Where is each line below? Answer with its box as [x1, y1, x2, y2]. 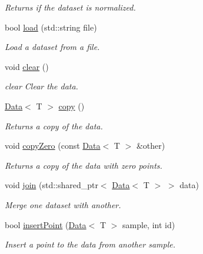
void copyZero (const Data [5, 139, 101, 152]
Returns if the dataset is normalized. [5, 1, 136, 13]
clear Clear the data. [5, 80, 78, 92]
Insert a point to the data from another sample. [5, 238, 176, 250]
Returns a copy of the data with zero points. [5, 159, 162, 171]
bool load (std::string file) [5, 21, 97, 33]
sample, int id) [122, 218, 175, 230]
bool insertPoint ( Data [5, 218, 86, 230]
